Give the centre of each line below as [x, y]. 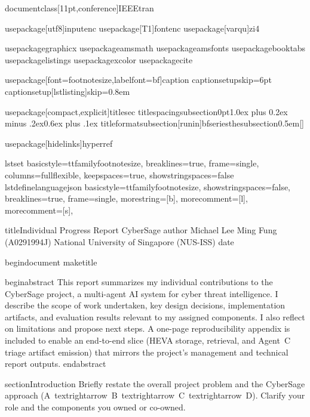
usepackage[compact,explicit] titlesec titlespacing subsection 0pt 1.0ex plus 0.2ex [146, 111]
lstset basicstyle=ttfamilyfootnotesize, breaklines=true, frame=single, [132, 163]
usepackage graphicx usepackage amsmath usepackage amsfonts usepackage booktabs [155, 48]
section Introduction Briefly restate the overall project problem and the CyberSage [155, 383]
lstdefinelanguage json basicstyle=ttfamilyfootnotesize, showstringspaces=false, [148, 186]
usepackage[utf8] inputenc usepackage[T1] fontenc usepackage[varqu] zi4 [132, 28]
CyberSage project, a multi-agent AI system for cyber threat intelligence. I [142, 293]
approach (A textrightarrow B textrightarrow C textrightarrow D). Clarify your [155, 395]
